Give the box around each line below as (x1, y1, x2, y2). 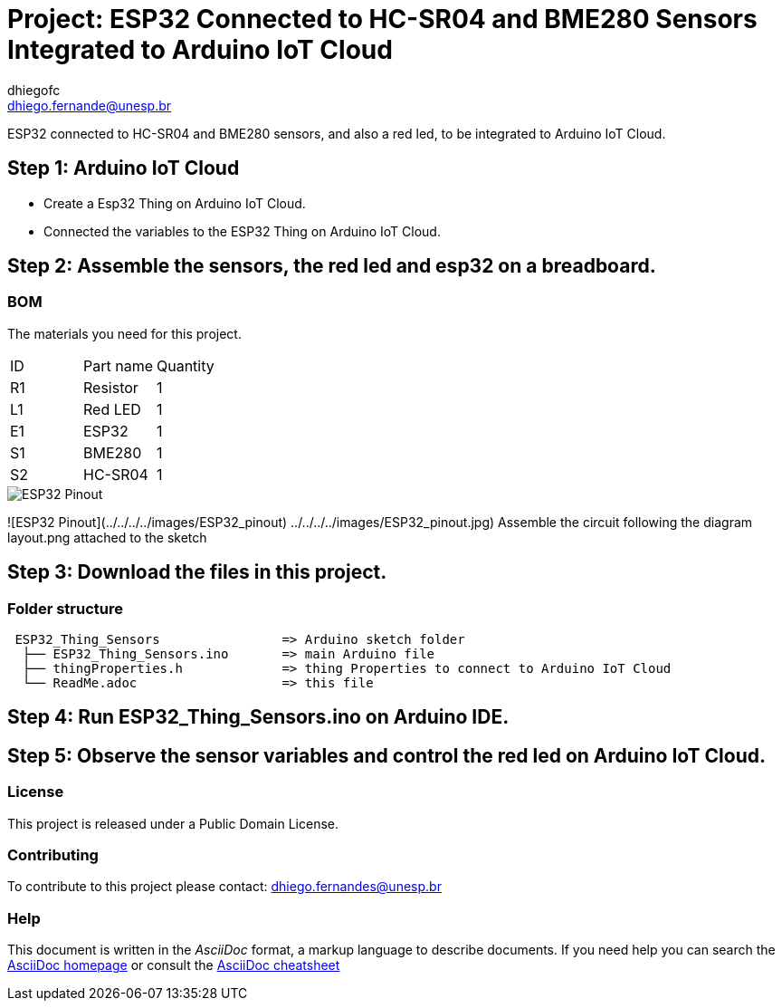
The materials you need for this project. (7, 325, 242, 341)
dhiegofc (7, 82, 61, 98)
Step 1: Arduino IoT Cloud (7, 157, 240, 180)
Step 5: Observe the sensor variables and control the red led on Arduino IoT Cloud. (7, 744, 767, 767)
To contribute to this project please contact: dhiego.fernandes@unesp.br (7, 878, 442, 895)
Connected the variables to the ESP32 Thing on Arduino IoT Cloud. (43, 223, 441, 239)
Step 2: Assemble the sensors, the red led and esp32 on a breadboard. (7, 254, 656, 278)
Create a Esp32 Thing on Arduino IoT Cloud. (43, 195, 306, 211)
